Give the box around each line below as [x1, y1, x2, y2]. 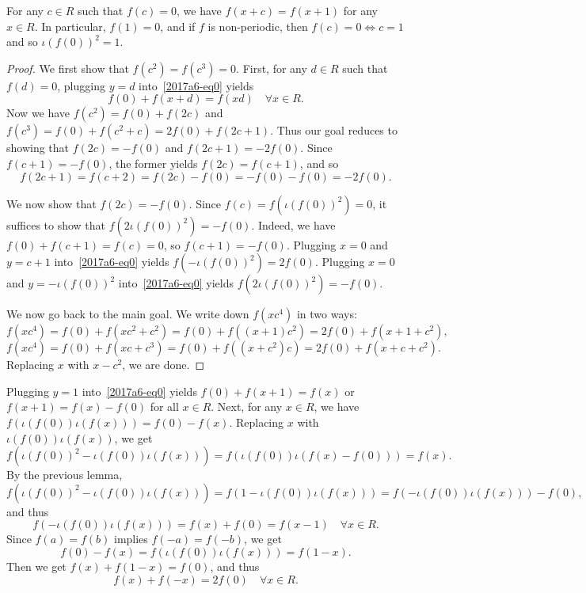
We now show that [6, 195, 97, 211]
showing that [6, 139, 70, 156]
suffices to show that [6, 216, 106, 233]
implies [113, 530, 148, 547]
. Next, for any [211, 398, 283, 415]
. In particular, [34, 17, 106, 34]
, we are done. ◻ [122, 356, 205, 373]
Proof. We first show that [6, 59, 129, 76]
